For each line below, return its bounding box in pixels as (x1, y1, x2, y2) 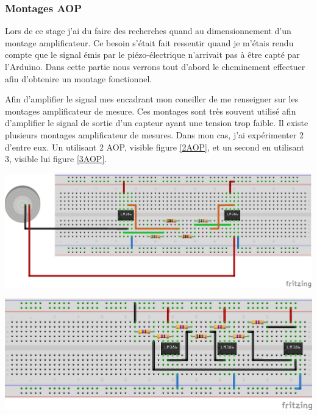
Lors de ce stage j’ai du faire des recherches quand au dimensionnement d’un (5, 24, 291, 37)
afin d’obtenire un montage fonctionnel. (5, 72, 152, 85)
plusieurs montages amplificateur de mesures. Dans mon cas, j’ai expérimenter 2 (5, 128, 304, 141)
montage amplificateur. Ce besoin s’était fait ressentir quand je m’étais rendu (5, 36, 294, 49)
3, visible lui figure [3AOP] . (5, 152, 107, 165)
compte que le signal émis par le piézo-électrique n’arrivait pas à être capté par (5, 48, 300, 61)
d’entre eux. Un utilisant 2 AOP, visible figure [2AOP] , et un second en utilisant (5, 140, 305, 153)
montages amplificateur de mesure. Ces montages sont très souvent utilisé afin (5, 104, 296, 117)
